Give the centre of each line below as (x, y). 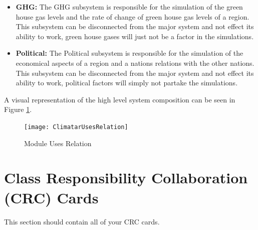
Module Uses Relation (58, 143)
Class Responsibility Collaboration (126, 178)
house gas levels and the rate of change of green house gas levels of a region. (133, 16)
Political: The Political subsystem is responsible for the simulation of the (130, 53)
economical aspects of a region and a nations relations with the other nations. (135, 63)
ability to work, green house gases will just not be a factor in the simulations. (135, 36)
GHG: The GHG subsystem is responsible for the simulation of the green (129, 7)
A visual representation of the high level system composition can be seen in (120, 99)
